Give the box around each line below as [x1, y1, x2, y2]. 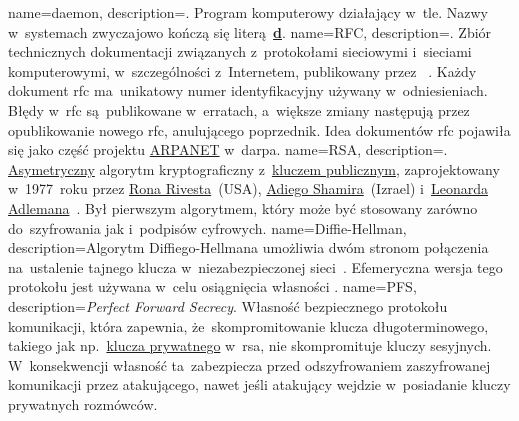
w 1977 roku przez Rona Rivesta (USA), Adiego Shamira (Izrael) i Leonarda [8, 178, 488, 199]
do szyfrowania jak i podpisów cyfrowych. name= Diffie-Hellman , [8, 217, 407, 238]
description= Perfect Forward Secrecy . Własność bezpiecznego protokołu [8, 295, 448, 316]
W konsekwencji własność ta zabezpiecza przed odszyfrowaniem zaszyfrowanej [8, 354, 491, 375]
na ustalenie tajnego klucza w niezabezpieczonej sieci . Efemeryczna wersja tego [8, 256, 503, 277]
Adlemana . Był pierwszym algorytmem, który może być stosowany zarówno [8, 197, 478, 218]
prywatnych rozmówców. [8, 393, 158, 414]
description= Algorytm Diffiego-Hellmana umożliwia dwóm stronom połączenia [8, 237, 489, 258]
